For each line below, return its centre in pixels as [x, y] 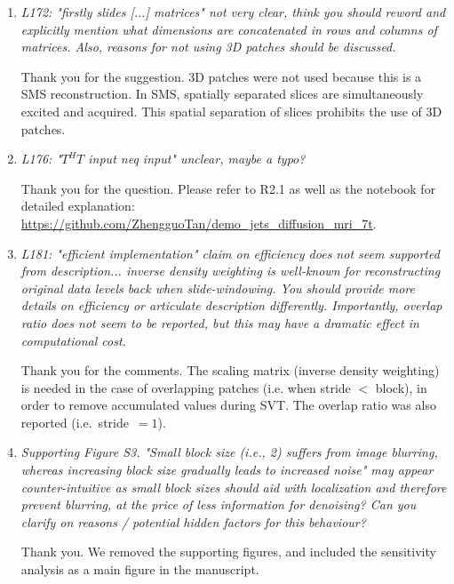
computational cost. [73, 340]
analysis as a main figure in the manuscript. [140, 569]
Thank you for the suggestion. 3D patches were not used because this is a [221, 76]
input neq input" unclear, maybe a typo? [197, 159]
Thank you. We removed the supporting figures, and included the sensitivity [228, 552]
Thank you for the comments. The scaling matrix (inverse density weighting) [230, 370]
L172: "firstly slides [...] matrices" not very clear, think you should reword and [233, 12]
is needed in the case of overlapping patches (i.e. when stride [186, 387]
